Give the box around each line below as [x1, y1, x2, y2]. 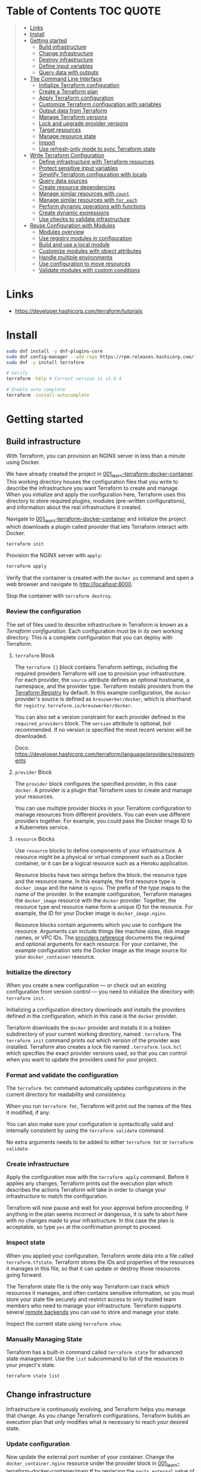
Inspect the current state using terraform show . [6, 1320, 123, 1327]
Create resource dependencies [38, 183, 115, 190]
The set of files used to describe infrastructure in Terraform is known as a [6, 621, 188, 628]
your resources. [14, 792, 54, 800]
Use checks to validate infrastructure [38, 215, 130, 223]
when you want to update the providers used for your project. [6, 1055, 158, 1063]
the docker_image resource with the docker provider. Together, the [14, 896, 176, 904]
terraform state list [6, 1373, 60, 1379]
